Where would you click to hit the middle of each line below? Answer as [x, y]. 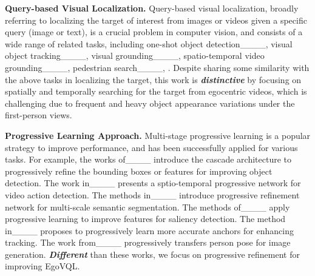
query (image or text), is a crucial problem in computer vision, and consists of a [154, 32]
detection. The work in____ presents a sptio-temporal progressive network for [153, 183]
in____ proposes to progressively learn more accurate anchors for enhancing [149, 230]
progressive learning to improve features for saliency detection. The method [145, 219]
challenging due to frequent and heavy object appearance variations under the [150, 103]
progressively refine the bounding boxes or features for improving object [139, 171]
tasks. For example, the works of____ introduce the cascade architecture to [148, 159]
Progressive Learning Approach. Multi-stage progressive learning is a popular [158, 135]
